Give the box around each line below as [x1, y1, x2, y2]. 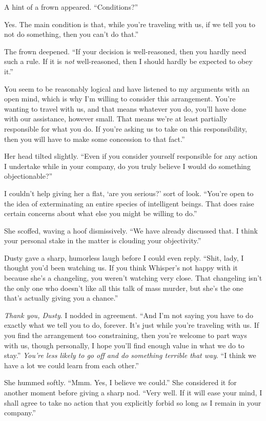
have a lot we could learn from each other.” [4, 360, 139, 370]
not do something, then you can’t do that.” [4, 29, 139, 39]
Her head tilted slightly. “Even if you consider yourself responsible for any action [4, 151, 258, 161]
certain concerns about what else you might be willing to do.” [4, 208, 197, 219]
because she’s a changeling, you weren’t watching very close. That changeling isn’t [4, 272, 262, 283]
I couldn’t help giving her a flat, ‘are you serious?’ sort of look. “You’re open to [4, 187, 254, 198]
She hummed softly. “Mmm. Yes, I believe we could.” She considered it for [4, 377, 237, 388]
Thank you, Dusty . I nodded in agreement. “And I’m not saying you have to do [4, 309, 253, 320]
